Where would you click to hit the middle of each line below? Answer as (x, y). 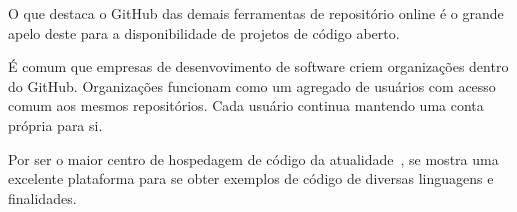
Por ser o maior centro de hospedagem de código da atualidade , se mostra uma (253, 158)
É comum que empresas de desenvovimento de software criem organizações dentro (258, 66)
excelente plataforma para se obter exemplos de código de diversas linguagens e (251, 178)
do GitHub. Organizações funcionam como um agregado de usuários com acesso (252, 85)
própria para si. (55, 124)
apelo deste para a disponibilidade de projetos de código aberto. (204, 32)
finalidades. (42, 197)
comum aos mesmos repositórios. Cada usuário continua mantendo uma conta (246, 105)
